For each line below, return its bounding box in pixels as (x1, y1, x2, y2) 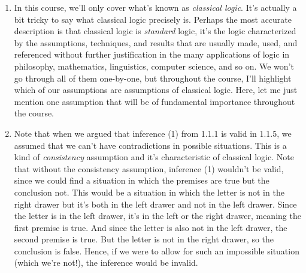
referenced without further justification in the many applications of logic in (14, 48, 290, 61)
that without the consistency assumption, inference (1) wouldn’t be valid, (14, 162, 284, 175)
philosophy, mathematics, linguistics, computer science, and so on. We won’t (14, 59, 294, 72)
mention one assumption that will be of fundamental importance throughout (14, 95, 295, 107)
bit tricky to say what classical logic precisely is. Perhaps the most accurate (14, 13, 292, 25)
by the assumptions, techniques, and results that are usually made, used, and (14, 36, 298, 49)
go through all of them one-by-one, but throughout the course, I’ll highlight (14, 71, 292, 84)
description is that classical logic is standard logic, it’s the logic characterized (14, 25, 296, 37)
